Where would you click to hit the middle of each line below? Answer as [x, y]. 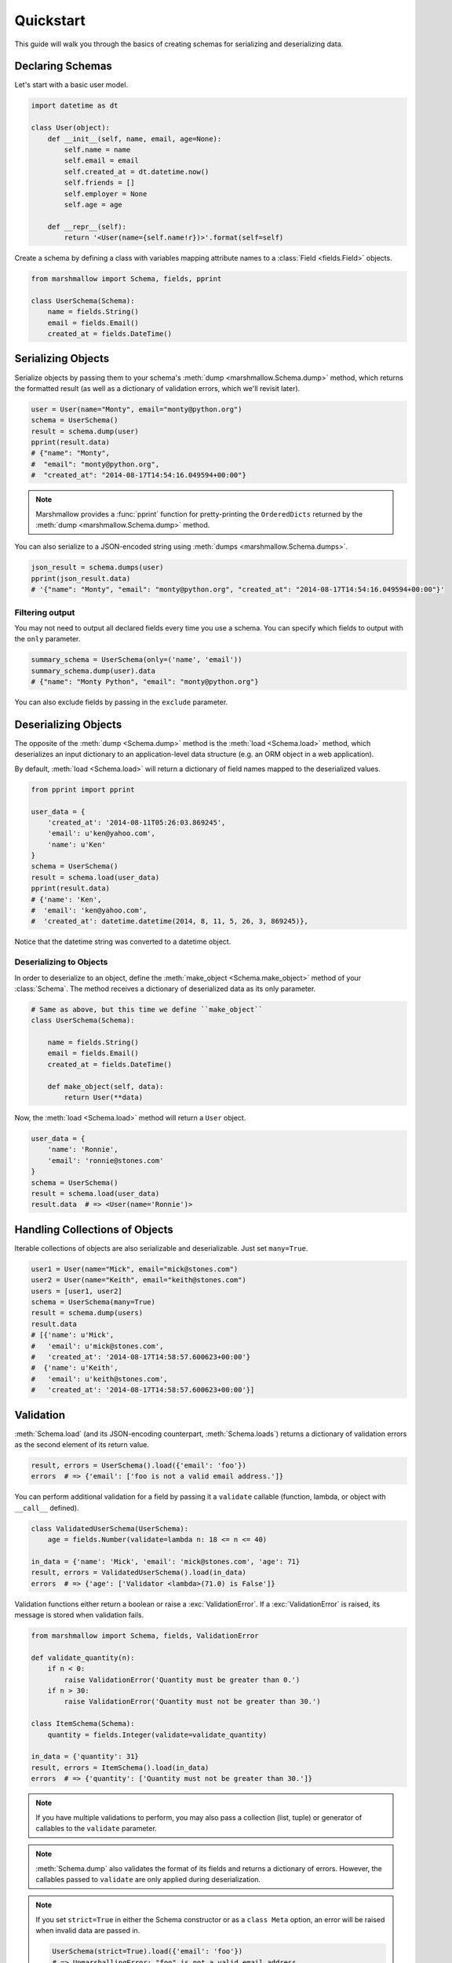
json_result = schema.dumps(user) [97, 568]
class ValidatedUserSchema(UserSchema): [109, 1528]
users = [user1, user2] [77, 1291]
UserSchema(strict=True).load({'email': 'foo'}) [148, 1952]
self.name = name [97, 150]
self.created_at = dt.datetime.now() [137, 172]
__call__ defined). [47, 1508]
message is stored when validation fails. [79, 1615]
